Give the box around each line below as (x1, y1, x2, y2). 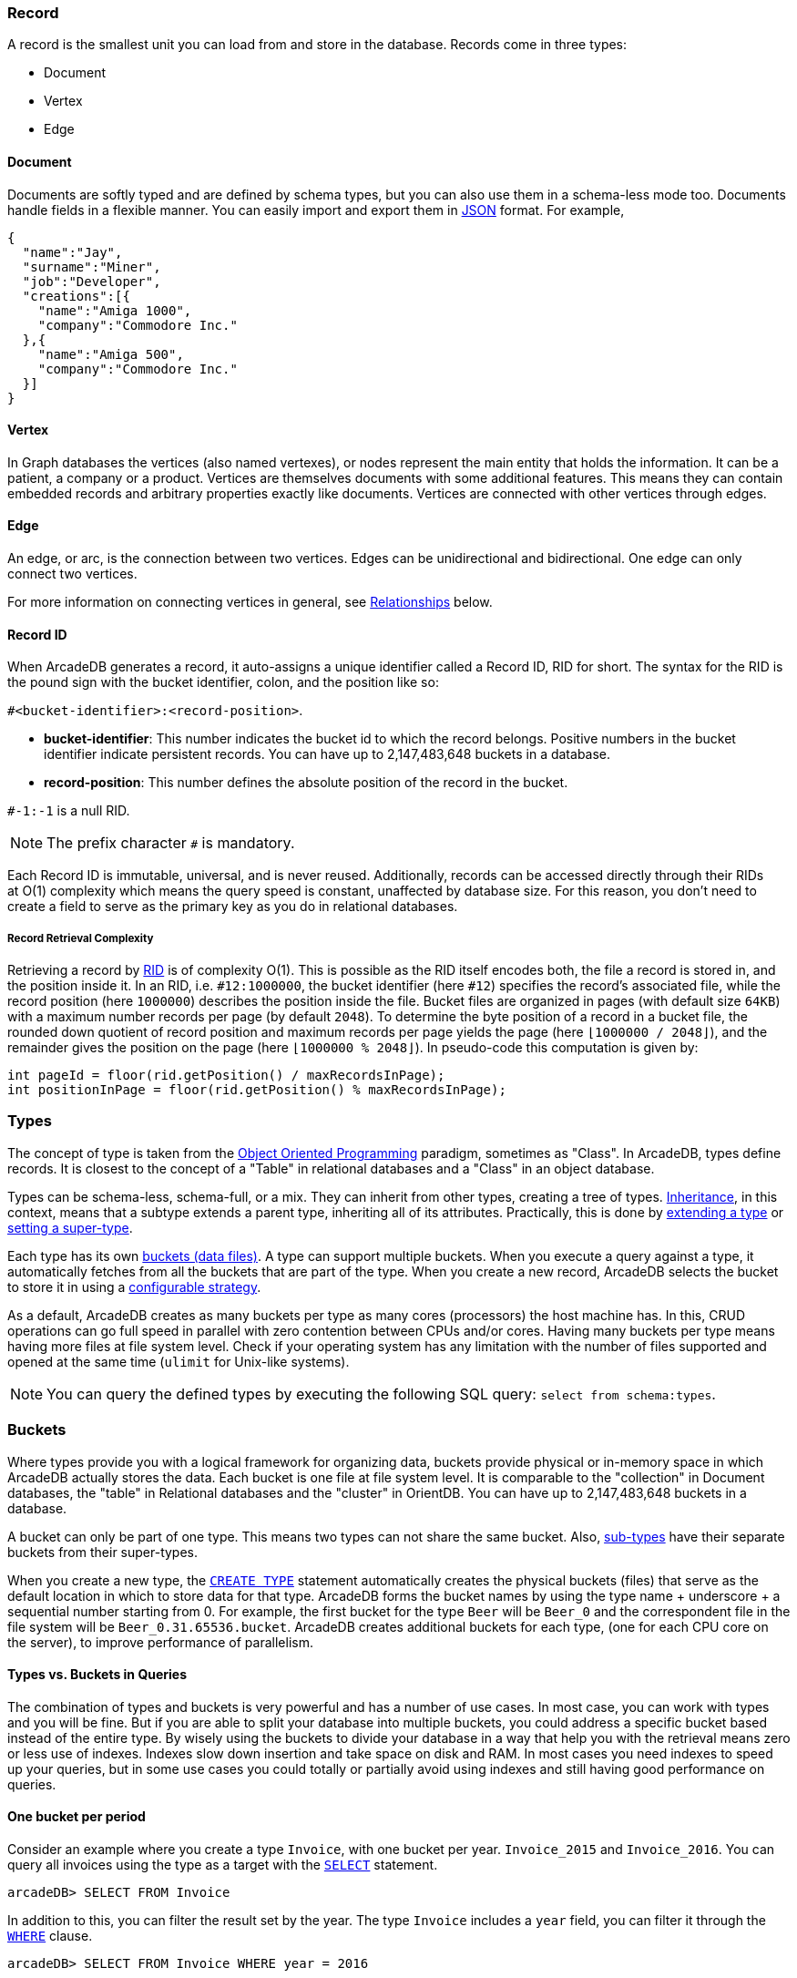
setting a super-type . (7, 1219, 133, 1235)
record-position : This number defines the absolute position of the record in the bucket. (44, 774, 568, 791)
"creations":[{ (22, 288, 130, 303)
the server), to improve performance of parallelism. (7, 1634, 313, 1650)
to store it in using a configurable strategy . (7, 1278, 261, 1295)
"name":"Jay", (22, 244, 123, 260)
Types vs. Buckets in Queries (7, 1666, 188, 1683)
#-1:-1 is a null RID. (7, 803, 130, 819)
